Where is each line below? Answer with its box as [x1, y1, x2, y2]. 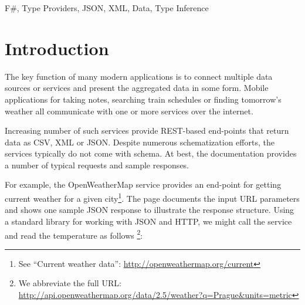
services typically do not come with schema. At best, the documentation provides [5, 147, 297, 160]
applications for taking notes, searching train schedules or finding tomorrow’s [5, 93, 282, 105]
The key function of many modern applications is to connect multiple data [5, 70, 273, 82]
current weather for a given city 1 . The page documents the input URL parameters [5, 191, 300, 204]
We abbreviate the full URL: [18, 277, 121, 289]
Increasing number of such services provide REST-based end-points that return [5, 124, 289, 137]
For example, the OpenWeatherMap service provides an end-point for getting [5, 178, 282, 191]
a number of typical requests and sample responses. [5, 158, 189, 171]
